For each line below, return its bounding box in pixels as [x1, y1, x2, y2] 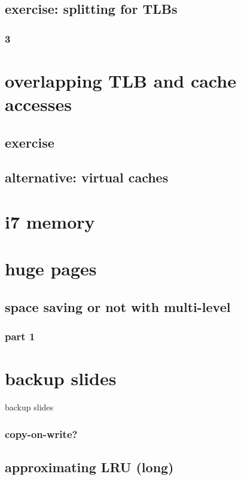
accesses [5, 92, 72, 116]
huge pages [5, 256, 97, 281]
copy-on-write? [5, 426, 78, 441]
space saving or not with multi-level [5, 297, 231, 316]
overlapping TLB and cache [5, 68, 236, 92]
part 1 [5, 329, 35, 344]
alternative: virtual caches [5, 168, 169, 187]
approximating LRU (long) [5, 458, 174, 476]
